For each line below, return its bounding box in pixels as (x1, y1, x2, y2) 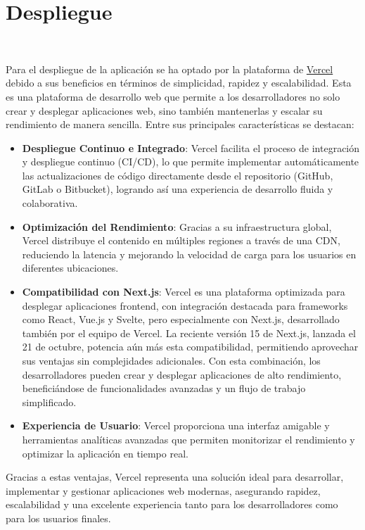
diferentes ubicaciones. (22, 260, 119, 275)
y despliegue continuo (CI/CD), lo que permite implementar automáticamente (22, 154, 359, 169)
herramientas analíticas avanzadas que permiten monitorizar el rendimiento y (22, 431, 355, 446)
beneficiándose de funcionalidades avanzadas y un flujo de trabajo (22, 381, 306, 396)
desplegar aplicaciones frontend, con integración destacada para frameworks (22, 298, 348, 313)
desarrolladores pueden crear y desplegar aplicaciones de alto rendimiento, (22, 367, 342, 381)
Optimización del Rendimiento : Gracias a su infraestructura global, (22, 219, 332, 234)
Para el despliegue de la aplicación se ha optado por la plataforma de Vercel (6, 61, 333, 76)
